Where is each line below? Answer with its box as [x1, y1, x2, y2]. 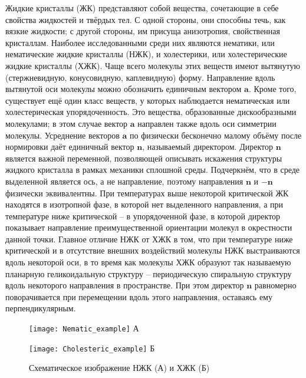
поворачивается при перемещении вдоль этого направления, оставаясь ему [5, 290, 272, 303]
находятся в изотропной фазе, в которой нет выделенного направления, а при [5, 198, 284, 211]
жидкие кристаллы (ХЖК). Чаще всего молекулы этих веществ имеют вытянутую [5, 59, 301, 71]
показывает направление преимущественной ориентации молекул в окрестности [5, 221, 292, 234]
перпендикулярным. [5, 302, 76, 314]
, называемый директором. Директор [142, 140, 273, 153]
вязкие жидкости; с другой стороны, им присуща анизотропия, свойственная [5, 25, 280, 37]
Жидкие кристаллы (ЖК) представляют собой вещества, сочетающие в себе [5, 2, 279, 14]
